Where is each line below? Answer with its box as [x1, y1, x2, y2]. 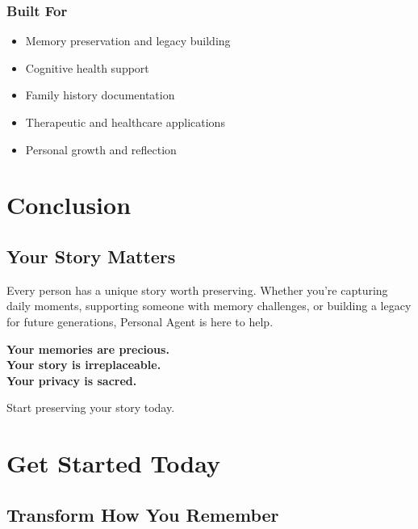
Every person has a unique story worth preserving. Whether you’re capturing [6, 281, 388, 298]
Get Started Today [6, 447, 220, 480]
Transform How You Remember [6, 502, 279, 527]
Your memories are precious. [6, 340, 169, 357]
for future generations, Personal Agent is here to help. [6, 313, 274, 330]
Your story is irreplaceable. [6, 356, 161, 373]
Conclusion [6, 188, 132, 221]
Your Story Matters [6, 243, 176, 268]
